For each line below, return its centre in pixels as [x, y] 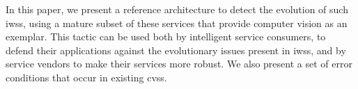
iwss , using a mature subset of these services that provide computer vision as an [177, 23]
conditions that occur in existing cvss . [86, 77]
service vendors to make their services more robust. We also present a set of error [179, 64]
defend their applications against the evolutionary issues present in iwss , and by [176, 50]
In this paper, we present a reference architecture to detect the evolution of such [177, 9]
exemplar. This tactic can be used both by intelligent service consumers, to [166, 37]
